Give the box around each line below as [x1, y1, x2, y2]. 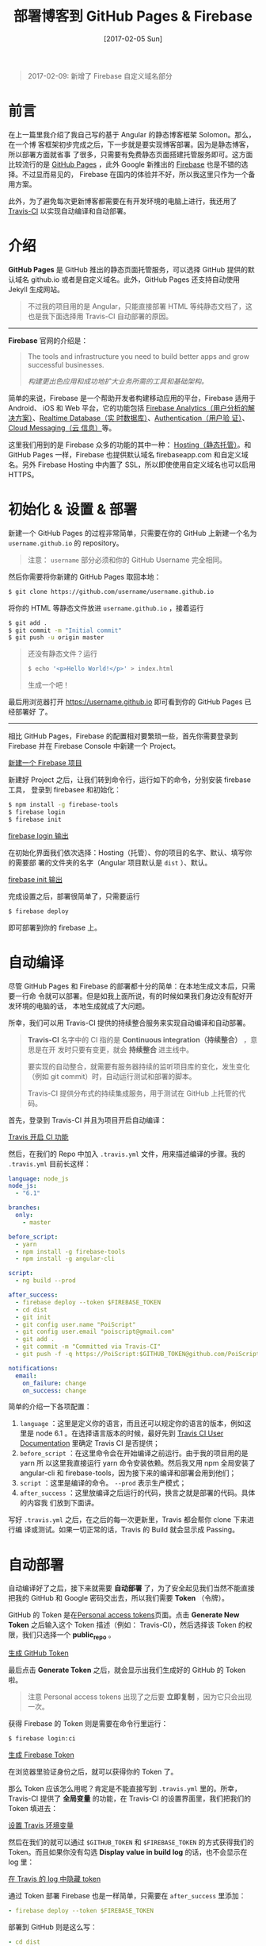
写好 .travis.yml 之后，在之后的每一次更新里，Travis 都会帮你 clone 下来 [8, 1515, 248, 1524]
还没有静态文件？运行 [27, 649, 97, 659]
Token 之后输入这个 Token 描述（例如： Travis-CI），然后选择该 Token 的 [8, 1620, 245, 1630]
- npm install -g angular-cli [15, 1255, 115, 1263]
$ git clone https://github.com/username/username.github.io [8, 588, 215, 595]
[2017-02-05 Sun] [103, 33, 163, 44]
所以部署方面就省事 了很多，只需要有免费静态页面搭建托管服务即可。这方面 [8, 149, 253, 159]
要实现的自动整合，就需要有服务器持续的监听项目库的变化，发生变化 [27, 1062, 250, 1071]
